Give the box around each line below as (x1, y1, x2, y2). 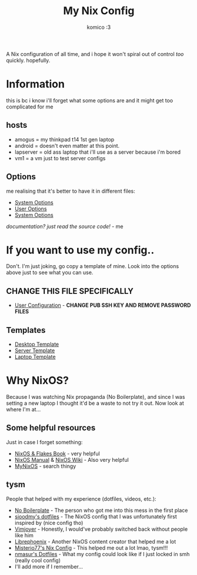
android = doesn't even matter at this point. (14, 142, 120, 149)
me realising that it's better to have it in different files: (6, 187, 135, 194)
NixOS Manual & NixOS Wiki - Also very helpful (14, 456, 129, 463)
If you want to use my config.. (6, 243, 155, 257)
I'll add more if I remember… (14, 563, 84, 570)
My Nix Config (63, 4, 135, 18)
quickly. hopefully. (6, 57, 51, 64)
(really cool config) (14, 557, 61, 564)
